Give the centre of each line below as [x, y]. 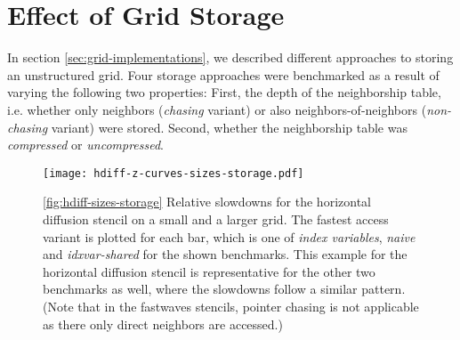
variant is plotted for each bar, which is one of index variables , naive [229, 236]
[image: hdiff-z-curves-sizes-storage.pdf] [174, 173]
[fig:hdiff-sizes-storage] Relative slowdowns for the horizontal [207, 202]
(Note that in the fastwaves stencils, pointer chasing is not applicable [231, 306]
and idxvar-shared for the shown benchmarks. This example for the [225, 254]
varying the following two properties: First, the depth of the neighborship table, [224, 92]
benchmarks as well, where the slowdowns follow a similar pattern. [224, 289]
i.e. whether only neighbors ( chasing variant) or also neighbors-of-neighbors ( [217, 109]
